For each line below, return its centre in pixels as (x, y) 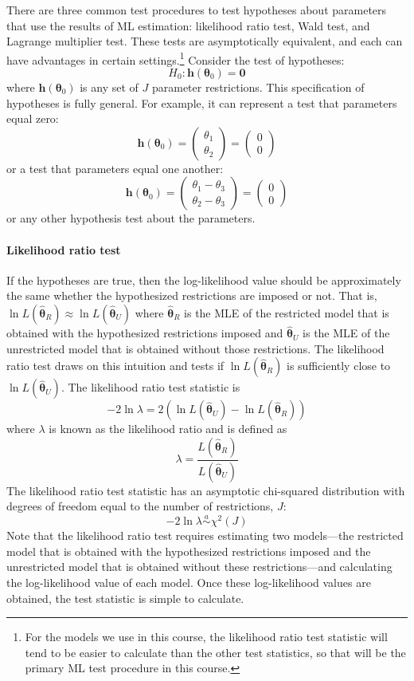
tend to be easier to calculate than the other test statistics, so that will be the (215, 652)
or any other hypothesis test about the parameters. (131, 218)
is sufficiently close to (339, 366)
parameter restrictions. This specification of (258, 87)
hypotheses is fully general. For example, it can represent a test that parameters (202, 102)
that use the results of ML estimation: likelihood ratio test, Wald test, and (188, 25)
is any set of (109, 87)
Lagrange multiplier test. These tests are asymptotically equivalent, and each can (205, 41)
